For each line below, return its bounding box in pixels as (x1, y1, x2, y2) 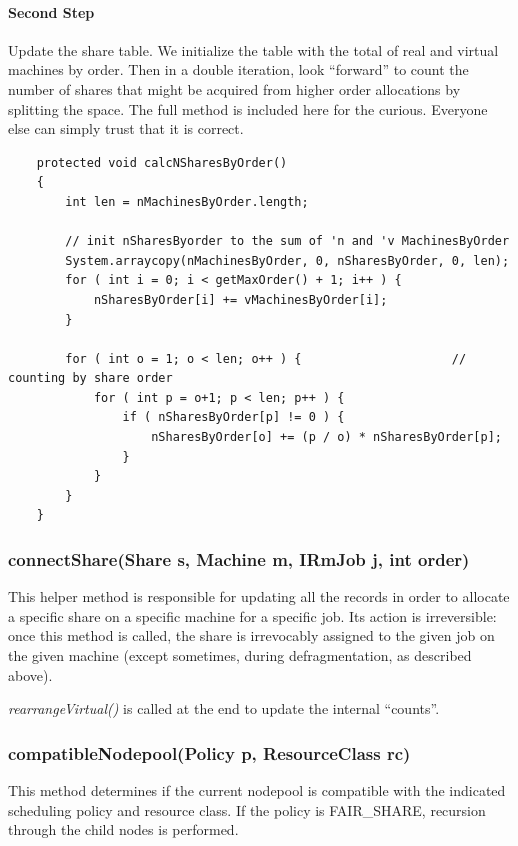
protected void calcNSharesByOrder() (36, 155, 288, 170)
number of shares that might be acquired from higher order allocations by (8, 78, 461, 99)
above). (8, 664, 53, 685)
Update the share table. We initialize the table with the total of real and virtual (8, 39, 499, 60)
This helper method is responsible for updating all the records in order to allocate (8, 586, 510, 607)
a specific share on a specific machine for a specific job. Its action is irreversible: (8, 605, 497, 626)
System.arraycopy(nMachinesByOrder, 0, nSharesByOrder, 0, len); (65, 253, 510, 268)
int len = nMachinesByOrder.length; (65, 194, 309, 209)
